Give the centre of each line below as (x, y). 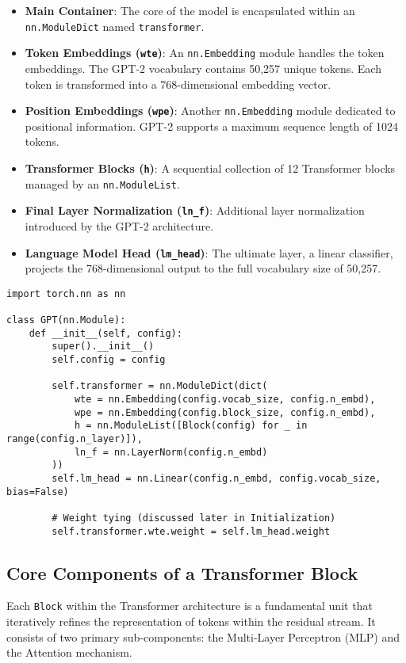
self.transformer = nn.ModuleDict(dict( (160, 386)
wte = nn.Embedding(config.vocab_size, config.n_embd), (225, 399)
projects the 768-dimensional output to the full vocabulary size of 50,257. (203, 268)
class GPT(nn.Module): (66, 320)
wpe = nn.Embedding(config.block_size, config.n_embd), (225, 412)
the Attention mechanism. (69, 652)
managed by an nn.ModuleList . (102, 183)
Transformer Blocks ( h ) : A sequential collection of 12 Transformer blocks (210, 168)
